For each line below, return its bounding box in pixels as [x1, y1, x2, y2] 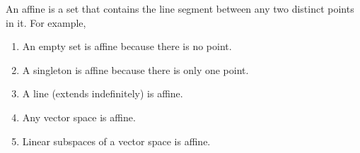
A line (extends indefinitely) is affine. [22, 86, 183, 101]
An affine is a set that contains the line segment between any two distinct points [6, 1, 354, 16]
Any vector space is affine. [22, 109, 136, 124]
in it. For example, [6, 15, 86, 30]
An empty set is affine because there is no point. [22, 39, 232, 54]
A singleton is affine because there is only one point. [22, 62, 249, 77]
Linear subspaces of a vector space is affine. [22, 133, 211, 148]
